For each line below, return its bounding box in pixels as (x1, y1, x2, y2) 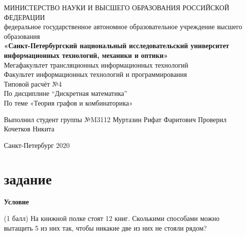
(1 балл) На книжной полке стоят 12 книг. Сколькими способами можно (4, 213, 220, 223)
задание (4, 168, 52, 188)
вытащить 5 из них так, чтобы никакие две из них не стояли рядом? (4, 222, 207, 233)
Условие (4, 197, 29, 207)
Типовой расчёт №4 (4, 78, 62, 89)
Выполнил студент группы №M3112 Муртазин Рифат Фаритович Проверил (4, 114, 227, 124)
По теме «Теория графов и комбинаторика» (4, 97, 133, 108)
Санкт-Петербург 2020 (4, 140, 70, 150)
